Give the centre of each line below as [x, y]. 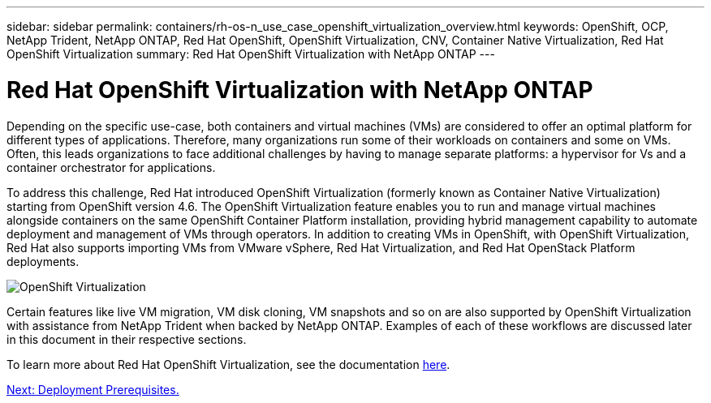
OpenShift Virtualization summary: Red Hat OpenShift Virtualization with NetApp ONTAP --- [251, 54]
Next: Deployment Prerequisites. [93, 389]
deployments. [43, 261]
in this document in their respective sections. [127, 339]
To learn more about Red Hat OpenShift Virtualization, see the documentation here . [228, 364]
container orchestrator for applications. [111, 167]
